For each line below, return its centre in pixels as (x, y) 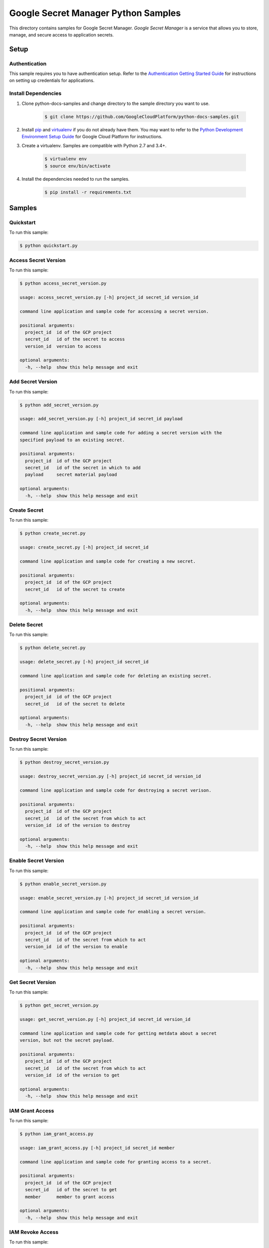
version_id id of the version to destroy (78, 825)
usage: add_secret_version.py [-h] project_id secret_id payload (101, 419)
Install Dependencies (35, 93)
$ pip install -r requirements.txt (88, 192)
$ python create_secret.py (53, 533)
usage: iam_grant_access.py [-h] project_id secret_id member (97, 1148)
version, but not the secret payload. (67, 1040)
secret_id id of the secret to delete (75, 704)
